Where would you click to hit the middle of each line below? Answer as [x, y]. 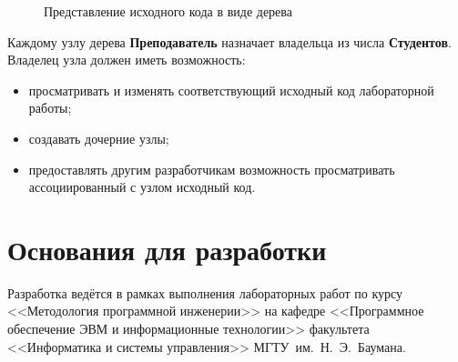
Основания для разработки [167, 249]
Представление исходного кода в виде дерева [168, 11]
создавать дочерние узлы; [99, 138]
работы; [50, 108]
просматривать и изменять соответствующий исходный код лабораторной [231, 90]
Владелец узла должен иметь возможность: [127, 60]
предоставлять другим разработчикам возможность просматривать [212, 169]
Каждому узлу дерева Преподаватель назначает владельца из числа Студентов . [229, 41]
